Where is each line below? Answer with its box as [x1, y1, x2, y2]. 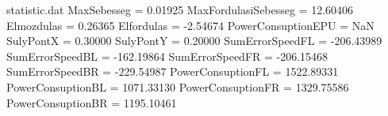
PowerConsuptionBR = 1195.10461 [6, 94, 177, 110]
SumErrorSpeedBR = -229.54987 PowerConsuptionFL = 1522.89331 [6, 63, 339, 80]
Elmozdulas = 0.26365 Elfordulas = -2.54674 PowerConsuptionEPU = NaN [6, 17, 375, 33]
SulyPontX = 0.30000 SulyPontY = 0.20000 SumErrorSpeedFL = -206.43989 [6, 32, 382, 49]
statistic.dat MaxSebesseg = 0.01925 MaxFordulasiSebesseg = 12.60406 [6, 2, 354, 17]
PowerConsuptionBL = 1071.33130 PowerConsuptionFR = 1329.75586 [6, 78, 349, 95]
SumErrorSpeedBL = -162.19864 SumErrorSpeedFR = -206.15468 [6, 47, 328, 64]
